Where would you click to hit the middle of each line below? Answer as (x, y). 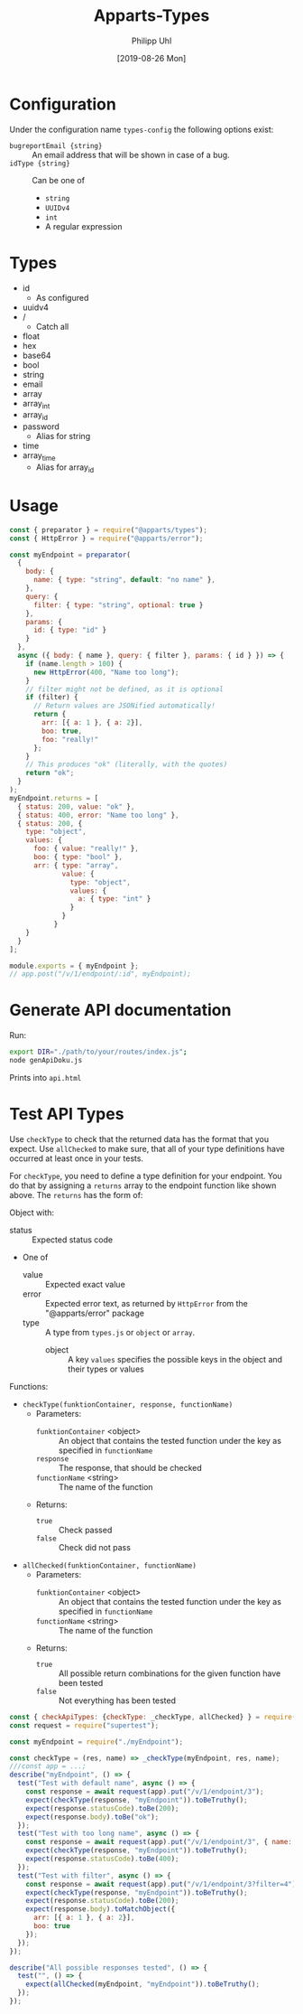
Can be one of (59, 180)
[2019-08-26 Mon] (151, 58)
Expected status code (73, 1240)
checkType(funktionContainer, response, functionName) (128, 1405)
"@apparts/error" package (94, 1313)
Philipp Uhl (151, 41)
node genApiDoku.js (46, 1061)
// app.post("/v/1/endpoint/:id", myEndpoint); (101, 974)
